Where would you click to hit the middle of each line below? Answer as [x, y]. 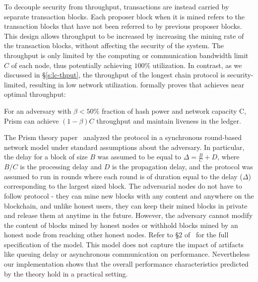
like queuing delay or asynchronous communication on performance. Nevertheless [127, 254]
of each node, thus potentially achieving [71, 65]
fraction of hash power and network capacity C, [174, 110]
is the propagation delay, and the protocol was [183, 167]
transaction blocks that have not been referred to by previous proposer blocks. [123, 26]
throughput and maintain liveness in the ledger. [169, 120]
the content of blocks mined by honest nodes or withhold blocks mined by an [121, 225]
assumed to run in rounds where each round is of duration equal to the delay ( [123, 176]
